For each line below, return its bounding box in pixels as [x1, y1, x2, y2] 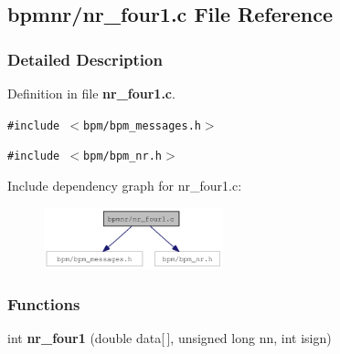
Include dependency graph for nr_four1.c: [7, 175, 242, 194]
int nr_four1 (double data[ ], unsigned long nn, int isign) [7, 328, 332, 348]
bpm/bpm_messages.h [83, 119, 201, 132]
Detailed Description [7, 47, 163, 70]
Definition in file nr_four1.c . [7, 84, 175, 102]
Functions [7, 293, 80, 316]
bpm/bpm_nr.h [83, 150, 162, 163]
